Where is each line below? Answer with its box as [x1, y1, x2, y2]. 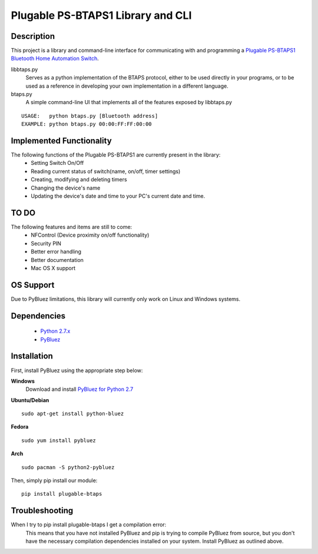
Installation [11, 351, 53, 361]
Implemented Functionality [11, 136, 112, 145]
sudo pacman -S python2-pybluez [21, 464, 115, 470]
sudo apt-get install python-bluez [21, 410, 124, 417]
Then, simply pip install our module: [11, 477, 98, 484]
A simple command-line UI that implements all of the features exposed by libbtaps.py [25, 99, 233, 106]
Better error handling [31, 248, 82, 256]
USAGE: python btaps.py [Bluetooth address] [21, 112, 158, 119]
